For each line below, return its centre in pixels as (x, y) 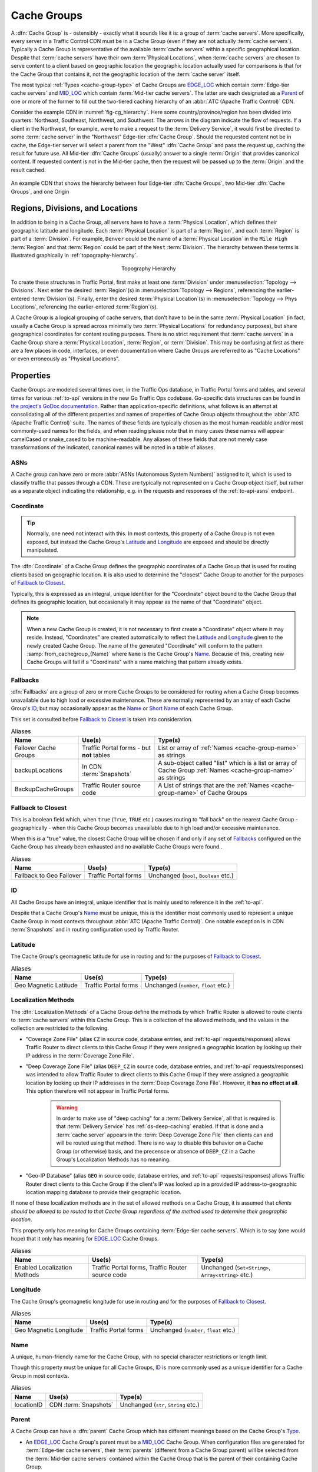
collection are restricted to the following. (60, 1028)
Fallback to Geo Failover (48, 876)
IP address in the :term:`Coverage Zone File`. (80, 1055)
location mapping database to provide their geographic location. (104, 1192)
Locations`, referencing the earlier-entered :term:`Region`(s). (85, 307)
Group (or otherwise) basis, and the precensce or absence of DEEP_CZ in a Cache (156, 1151)
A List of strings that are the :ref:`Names (213, 785)
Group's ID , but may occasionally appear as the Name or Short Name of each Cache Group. (122, 708)
